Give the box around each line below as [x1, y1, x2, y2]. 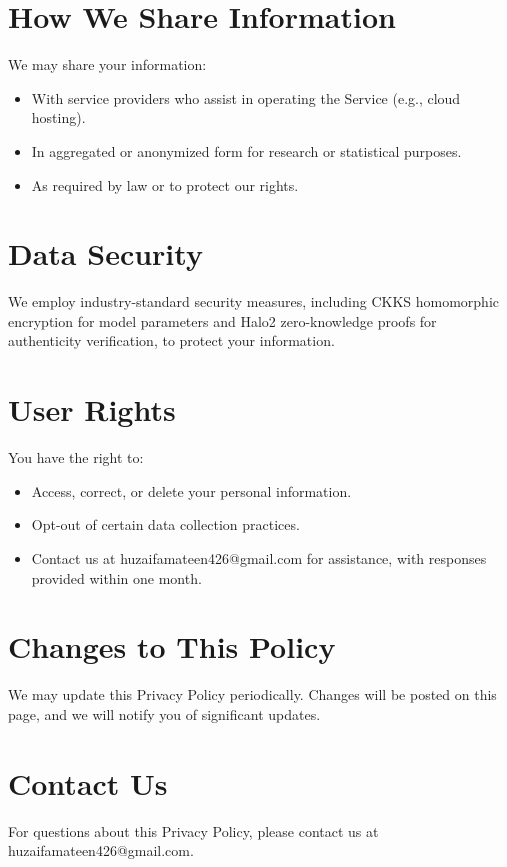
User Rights [8, 389, 176, 430]
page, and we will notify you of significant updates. [8, 703, 321, 724]
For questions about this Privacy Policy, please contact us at [8, 820, 379, 841]
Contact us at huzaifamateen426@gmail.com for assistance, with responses [31, 547, 487, 568]
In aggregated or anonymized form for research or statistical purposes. [31, 140, 462, 161]
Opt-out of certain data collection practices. [31, 514, 300, 535]
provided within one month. [31, 567, 202, 588]
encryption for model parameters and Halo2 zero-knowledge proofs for [8, 310, 437, 331]
